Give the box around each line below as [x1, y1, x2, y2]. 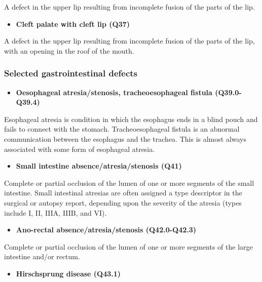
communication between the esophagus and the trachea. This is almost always [4, 133, 247, 144]
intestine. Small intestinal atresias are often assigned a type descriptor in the [4, 187, 242, 198]
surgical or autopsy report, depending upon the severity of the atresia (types [4, 197, 242, 208]
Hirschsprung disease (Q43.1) [16, 268, 121, 278]
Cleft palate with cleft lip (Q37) [16, 18, 130, 29]
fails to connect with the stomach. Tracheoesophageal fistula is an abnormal [4, 124, 240, 134]
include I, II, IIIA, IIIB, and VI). [4, 207, 107, 218]
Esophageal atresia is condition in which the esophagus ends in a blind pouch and [4, 113, 258, 124]
